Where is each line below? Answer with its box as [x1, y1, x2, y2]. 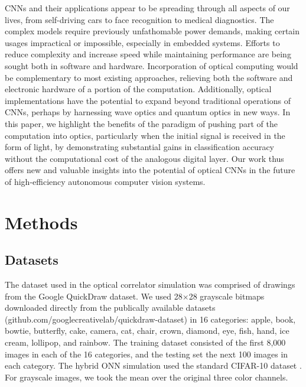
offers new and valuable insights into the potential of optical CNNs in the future [5, 164, 295, 176]
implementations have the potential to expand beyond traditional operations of [5, 94, 291, 106]
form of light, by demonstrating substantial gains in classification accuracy [5, 141, 274, 153]
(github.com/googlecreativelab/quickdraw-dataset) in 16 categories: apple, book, [5, 313, 296, 325]
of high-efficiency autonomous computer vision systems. [5, 175, 206, 187]
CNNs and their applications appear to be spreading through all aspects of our [5, 2, 290, 14]
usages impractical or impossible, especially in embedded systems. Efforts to [5, 36, 280, 48]
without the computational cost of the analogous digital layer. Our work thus [5, 152, 284, 164]
